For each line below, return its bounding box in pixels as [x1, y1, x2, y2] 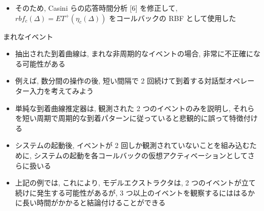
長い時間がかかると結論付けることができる [22, 197, 166, 208]
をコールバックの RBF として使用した [109, 12, 236, 23]
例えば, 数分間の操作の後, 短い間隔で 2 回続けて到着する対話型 [15, 75, 226, 86]
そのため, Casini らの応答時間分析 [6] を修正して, [15, 3, 178, 13]
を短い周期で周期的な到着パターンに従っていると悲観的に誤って [15, 113, 229, 123]
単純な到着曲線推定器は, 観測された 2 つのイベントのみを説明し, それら [15, 102, 255, 113]
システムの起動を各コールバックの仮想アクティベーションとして [34, 150, 248, 160]
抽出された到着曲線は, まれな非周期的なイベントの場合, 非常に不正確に [15, 48, 253, 59]
